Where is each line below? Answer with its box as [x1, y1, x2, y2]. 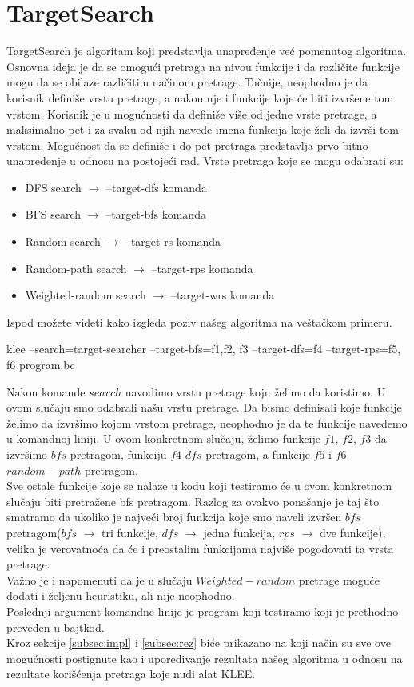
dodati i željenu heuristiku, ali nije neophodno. [6, 587, 235, 604]
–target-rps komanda [151, 259, 253, 276]
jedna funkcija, [203, 524, 276, 540]
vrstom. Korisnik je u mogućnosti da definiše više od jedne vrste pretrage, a [6, 105, 377, 122]
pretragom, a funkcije [205, 446, 310, 462]
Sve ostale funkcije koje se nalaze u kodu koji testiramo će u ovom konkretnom [6, 477, 392, 494]
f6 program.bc [6, 356, 75, 373]
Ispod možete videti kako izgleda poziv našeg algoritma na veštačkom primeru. [6, 313, 392, 330]
